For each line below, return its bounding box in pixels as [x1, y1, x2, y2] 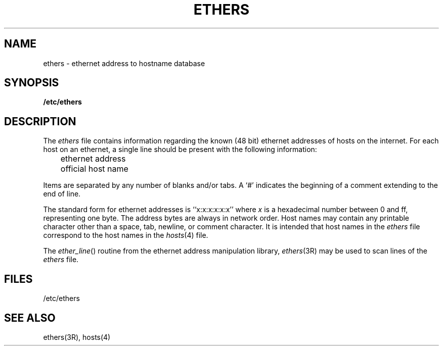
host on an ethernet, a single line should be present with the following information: [43, 145, 317, 154]
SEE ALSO [4, 311, 56, 324]
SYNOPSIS [4, 76, 59, 89]
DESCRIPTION [4, 115, 76, 128]
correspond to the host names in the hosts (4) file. [43, 231, 208, 240]
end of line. [43, 189, 81, 198]
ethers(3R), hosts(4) [43, 332, 111, 341]
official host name [60, 164, 128, 174]
